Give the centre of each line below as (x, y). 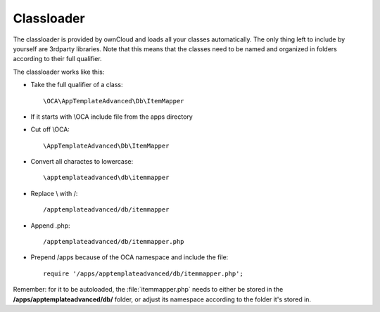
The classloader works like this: (59, 72)
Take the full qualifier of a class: (77, 85)
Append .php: (50, 226)
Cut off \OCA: (50, 129)
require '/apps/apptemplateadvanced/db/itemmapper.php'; (144, 273)
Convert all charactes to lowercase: (82, 162)
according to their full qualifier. (57, 59)
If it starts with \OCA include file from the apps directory (112, 117)
